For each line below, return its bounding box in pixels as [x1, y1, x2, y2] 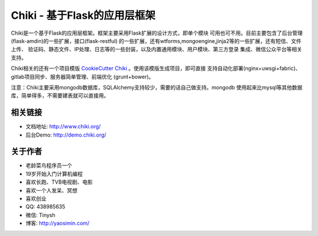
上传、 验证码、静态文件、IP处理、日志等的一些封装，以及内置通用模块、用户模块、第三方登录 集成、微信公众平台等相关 [11, 46, 303, 53]
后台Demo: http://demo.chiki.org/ [25, 131, 107, 138]
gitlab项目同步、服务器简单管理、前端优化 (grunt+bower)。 [11, 73, 154, 80]
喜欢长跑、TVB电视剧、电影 [25, 178, 93, 185]
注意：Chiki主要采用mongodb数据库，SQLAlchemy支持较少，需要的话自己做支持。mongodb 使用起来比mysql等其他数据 [11, 84, 303, 91]
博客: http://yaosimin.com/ [25, 220, 90, 227]
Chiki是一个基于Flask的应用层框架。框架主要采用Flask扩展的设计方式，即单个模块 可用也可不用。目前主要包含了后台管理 [11, 29, 303, 36]
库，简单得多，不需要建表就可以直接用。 [11, 92, 109, 99]
